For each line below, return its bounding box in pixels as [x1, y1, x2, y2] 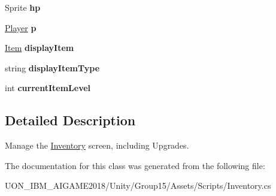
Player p [5, 21, 37, 34]
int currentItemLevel [5, 82, 91, 94]
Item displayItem [5, 41, 74, 54]
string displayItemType [5, 61, 100, 74]
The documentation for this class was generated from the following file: [5, 159, 265, 171]
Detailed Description [5, 111, 136, 129]
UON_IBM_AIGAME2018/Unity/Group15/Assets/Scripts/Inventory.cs [5, 179, 271, 192]
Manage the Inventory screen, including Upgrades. [5, 139, 189, 152]
